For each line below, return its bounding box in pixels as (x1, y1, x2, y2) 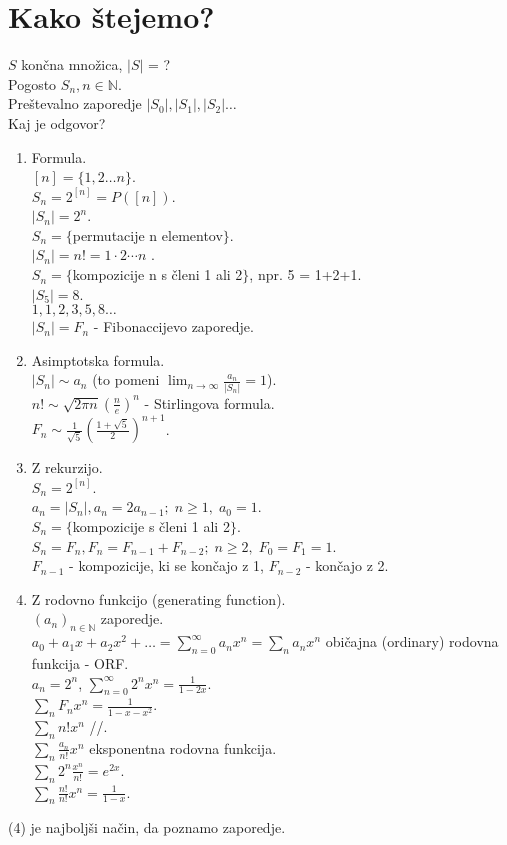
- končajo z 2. (305, 555, 389, 576)
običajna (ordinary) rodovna (325, 631, 499, 652)
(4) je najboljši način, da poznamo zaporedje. (8, 817, 286, 838)
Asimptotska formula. (31, 349, 165, 370)
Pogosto (8, 73, 57, 94)
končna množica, (21, 54, 123, 75)
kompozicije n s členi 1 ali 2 (72, 264, 243, 285)
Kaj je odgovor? (8, 112, 106, 133)
